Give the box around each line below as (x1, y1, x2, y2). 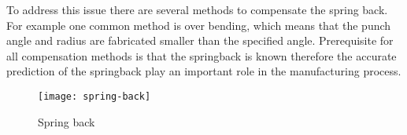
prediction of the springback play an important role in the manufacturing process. (6, 63, 401, 79)
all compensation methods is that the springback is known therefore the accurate (6, 47, 397, 64)
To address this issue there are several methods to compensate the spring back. (6, 2, 388, 17)
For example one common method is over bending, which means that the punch (6, 16, 391, 33)
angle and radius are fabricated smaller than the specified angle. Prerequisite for (6, 32, 394, 49)
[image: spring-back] (38, 90, 151, 102)
